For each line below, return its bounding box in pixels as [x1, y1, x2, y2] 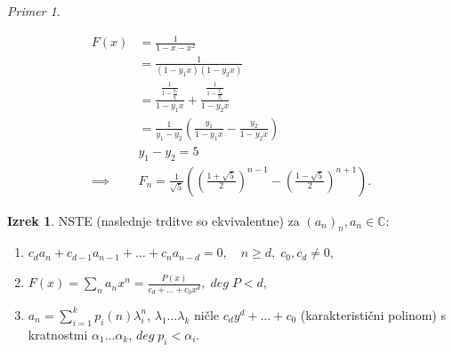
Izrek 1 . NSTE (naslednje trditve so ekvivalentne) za [7, 211, 300, 229]
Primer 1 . [7, 2, 61, 20]
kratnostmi [28, 324, 88, 343]
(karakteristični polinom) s [300, 305, 446, 324]
